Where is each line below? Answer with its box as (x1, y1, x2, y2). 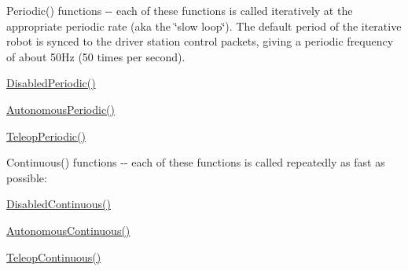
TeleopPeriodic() (6, 127, 86, 144)
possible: (6, 169, 47, 185)
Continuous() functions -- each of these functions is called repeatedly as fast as (6, 154, 385, 170)
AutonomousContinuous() (6, 222, 130, 238)
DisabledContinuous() (6, 196, 111, 212)
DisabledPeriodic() (6, 75, 96, 91)
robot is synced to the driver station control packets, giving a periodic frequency (6, 33, 394, 49)
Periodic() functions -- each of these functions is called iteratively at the (6, 2, 353, 18)
